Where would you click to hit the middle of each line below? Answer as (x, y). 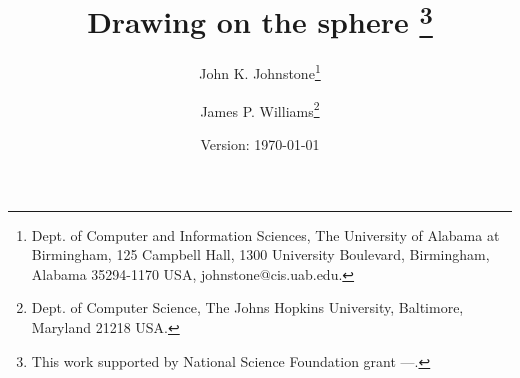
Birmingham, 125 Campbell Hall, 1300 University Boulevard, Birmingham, (260, 254)
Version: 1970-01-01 (260, 143)
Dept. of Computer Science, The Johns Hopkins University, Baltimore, (247, 307)
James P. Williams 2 (260, 109)
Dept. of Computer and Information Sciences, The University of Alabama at (265, 234)
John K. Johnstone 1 (260, 72)
